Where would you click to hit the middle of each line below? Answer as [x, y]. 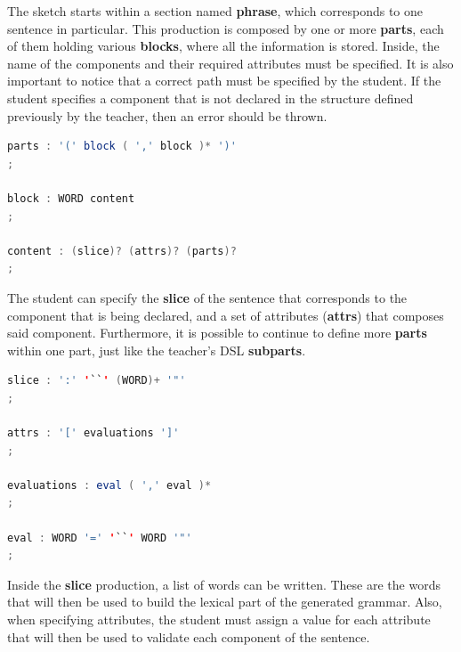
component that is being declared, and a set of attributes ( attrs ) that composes [226, 315]
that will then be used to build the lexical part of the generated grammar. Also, [225, 602]
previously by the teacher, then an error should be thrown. [167, 115]
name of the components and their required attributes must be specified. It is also [230, 63]
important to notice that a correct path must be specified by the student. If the [224, 81]
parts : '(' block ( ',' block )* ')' [122, 147]
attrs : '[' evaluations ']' [93, 433]
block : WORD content [71, 198]
